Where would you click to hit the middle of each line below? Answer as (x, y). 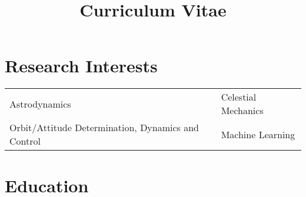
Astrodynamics (40, 103)
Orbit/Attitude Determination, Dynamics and (104, 128)
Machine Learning (258, 134)
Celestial (239, 97)
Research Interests (81, 66)
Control (25, 141)
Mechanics (242, 111)
